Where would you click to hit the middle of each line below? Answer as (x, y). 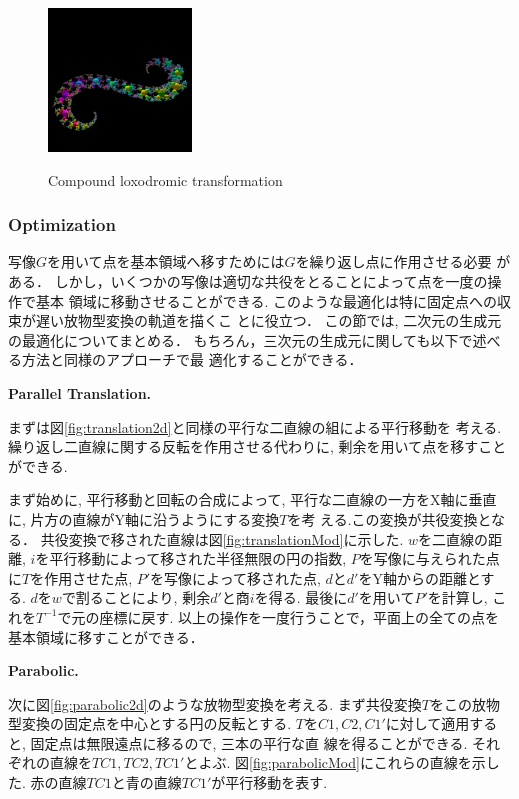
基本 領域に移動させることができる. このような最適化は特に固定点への (266, 300)
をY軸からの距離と (419, 577)
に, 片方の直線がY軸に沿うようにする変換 (144, 518)
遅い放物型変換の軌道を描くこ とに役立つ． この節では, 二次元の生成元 (268, 320)
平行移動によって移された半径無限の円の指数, (198, 558)
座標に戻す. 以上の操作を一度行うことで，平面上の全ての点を (299, 616)
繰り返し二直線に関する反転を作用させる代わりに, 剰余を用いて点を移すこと (257, 446)
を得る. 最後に (301, 597)
